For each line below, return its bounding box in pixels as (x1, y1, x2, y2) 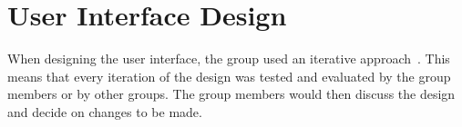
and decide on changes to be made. (7, 102, 202, 121)
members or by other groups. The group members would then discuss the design (7, 84, 456, 103)
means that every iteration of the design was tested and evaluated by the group (7, 66, 451, 85)
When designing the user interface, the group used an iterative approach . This (7, 49, 450, 68)
